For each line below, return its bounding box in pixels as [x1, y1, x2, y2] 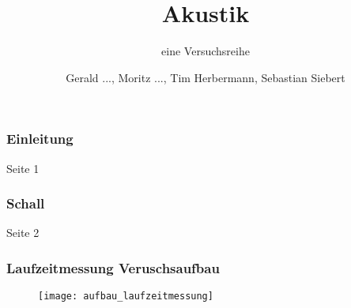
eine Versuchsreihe [161, 43, 250, 59]
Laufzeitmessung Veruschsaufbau [6, 257, 220, 277]
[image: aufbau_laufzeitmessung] [38, 291, 213, 302]
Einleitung [6, 129, 74, 148]
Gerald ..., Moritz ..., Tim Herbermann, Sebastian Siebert [66, 69, 345, 85]
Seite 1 [6, 160, 40, 176]
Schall [6, 193, 45, 213]
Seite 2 [6, 224, 40, 241]
